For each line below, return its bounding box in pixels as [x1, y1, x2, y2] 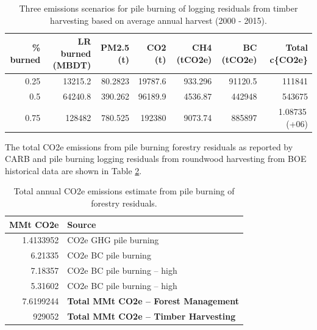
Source [67, 218, 96, 230]
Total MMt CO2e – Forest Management [67, 294, 239, 307]
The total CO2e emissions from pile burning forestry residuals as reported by [5, 140, 293, 153]
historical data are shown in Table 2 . [5, 164, 142, 177]
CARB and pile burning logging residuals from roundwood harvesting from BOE [5, 152, 307, 165]
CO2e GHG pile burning [67, 233, 159, 246]
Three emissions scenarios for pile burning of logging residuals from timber [19, 2, 298, 14]
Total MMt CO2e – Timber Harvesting [67, 309, 236, 322]
